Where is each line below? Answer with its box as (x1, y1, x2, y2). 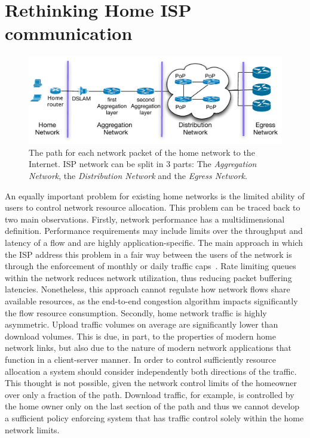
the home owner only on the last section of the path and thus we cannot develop (5, 400, 299, 412)
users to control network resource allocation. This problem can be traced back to (5, 201, 300, 214)
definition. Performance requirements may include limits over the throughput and (5, 224, 303, 237)
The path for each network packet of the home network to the (29, 146, 255, 158)
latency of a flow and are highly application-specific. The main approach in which (5, 236, 303, 249)
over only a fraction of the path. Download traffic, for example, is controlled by (5, 388, 294, 400)
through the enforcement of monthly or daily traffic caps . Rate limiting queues (5, 260, 296, 272)
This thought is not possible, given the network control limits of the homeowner (5, 377, 297, 389)
